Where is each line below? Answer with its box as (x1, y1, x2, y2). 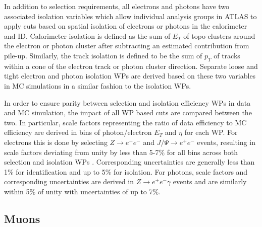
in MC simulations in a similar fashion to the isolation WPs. (4, 80, 191, 91)
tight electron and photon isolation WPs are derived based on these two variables (4, 70, 256, 81)
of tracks (214, 50, 240, 60)
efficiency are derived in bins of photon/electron (4, 127, 152, 137)
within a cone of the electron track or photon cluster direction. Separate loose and (4, 60, 258, 71)
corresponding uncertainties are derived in (4, 176, 134, 187)
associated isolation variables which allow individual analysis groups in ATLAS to (4, 11, 257, 21)
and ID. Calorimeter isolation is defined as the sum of (4, 30, 171, 41)
